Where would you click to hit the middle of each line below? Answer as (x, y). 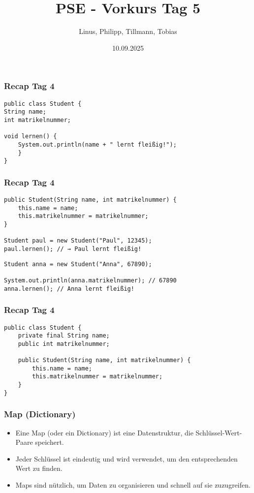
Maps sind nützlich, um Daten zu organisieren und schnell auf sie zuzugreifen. (133, 485)
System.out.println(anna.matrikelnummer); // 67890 (90, 280)
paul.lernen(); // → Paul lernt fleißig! (73, 249)
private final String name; (64, 336)
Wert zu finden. (39, 468)
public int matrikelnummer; (64, 344)
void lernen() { (31, 137)
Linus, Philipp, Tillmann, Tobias (128, 31)
